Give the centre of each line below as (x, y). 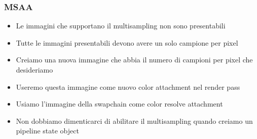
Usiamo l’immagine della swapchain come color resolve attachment (119, 104)
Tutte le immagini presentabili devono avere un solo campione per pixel (127, 42)
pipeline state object (47, 131)
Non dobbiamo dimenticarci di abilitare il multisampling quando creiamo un (134, 120)
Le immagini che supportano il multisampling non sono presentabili (121, 26)
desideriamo (34, 69)
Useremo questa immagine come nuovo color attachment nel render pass (128, 86)
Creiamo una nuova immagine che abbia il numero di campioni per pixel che (134, 60)
